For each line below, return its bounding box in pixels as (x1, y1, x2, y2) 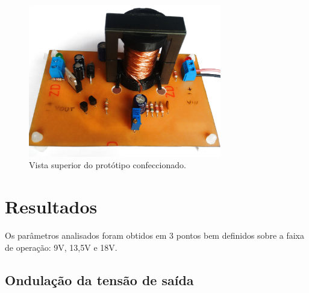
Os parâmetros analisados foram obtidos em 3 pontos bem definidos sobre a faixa (5, 229, 304, 242)
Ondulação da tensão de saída (5, 270, 194, 289)
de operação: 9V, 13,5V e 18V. (5, 241, 117, 253)
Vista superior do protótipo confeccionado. (29, 159, 186, 171)
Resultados (5, 194, 98, 219)
